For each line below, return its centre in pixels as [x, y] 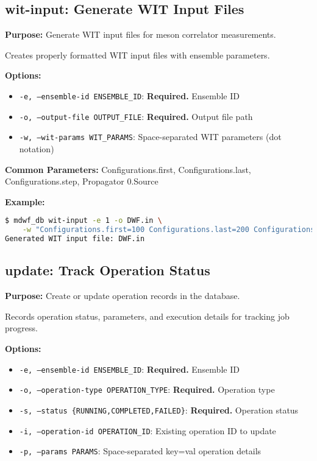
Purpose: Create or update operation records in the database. [123, 296]
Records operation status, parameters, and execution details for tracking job [147, 316]
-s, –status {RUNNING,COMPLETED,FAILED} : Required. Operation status [159, 410]
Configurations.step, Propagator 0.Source [82, 181]
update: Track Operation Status [108, 270]
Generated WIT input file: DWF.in [75, 239]
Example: [25, 201]
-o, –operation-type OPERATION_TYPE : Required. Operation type [147, 389]
